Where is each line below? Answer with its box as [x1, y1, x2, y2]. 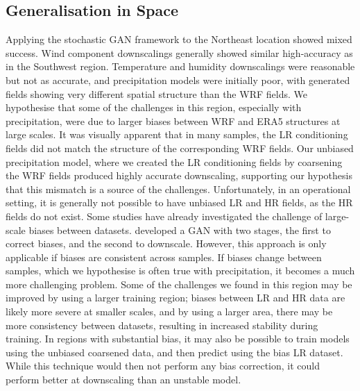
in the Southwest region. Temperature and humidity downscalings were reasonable [6, 59, 355, 74]
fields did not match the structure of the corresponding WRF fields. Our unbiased [6, 140, 354, 155]
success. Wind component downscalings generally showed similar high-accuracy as [6, 45, 353, 60]
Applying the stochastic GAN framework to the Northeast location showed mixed [6, 32, 352, 47]
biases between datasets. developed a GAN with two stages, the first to [28, 222, 331, 237]
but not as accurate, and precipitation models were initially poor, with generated [6, 72, 350, 87]
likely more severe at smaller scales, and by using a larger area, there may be [6, 304, 333, 319]
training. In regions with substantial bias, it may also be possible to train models [6, 331, 350, 346]
